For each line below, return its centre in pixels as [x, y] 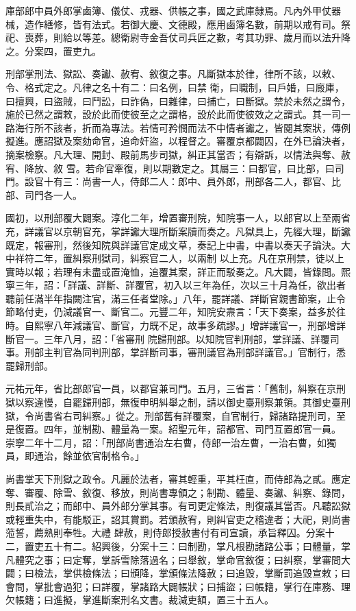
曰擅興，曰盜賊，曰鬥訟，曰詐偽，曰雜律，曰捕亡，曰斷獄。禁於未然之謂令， [178, 100]
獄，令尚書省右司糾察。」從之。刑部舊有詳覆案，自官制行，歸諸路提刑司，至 [176, 415]
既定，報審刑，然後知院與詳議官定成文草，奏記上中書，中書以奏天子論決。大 [178, 244]
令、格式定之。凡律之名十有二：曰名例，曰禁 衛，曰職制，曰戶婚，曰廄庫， [175, 87]
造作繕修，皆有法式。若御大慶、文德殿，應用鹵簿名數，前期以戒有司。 [182, 24]
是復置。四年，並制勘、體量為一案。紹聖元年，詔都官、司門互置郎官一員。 [173, 429]
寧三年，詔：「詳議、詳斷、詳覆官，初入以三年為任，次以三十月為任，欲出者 [176, 285]
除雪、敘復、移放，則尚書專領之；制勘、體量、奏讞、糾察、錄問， [202, 492]
